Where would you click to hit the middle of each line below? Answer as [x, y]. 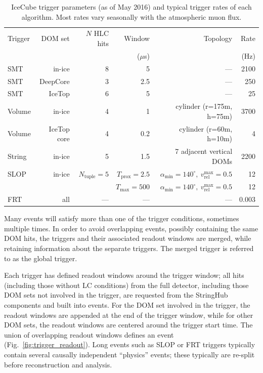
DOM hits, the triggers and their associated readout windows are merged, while [128, 238]
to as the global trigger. [41, 258]
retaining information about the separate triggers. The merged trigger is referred [129, 248]
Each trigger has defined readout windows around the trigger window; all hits [124, 275]
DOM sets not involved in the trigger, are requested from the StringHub [116, 295]
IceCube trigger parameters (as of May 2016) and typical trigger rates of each [131, 7]
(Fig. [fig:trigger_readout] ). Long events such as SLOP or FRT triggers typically [130, 344]
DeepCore [55, 81]
